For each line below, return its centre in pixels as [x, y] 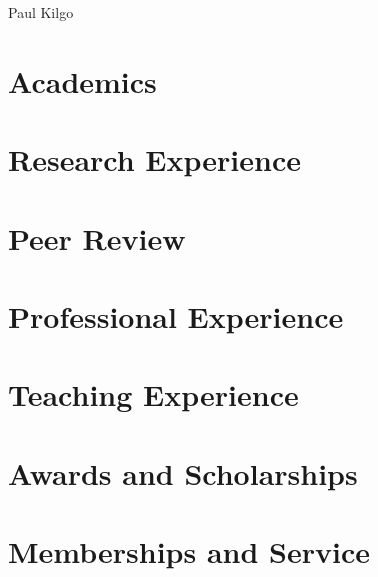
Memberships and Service [189, 551]
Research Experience [154, 159]
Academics [82, 80]
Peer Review [97, 237]
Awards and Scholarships [183, 472]
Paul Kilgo [41, 12]
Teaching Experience [153, 394]
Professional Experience [176, 315]
